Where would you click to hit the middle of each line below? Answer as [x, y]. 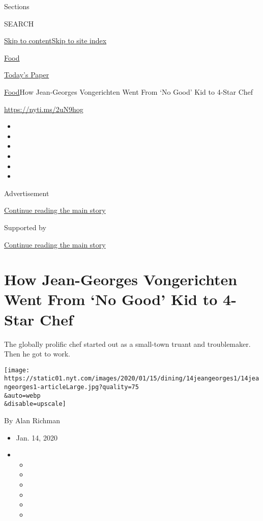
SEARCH [19, 23]
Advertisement [27, 193]
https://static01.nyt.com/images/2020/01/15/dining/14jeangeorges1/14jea [132, 379]
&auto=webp [22, 395]
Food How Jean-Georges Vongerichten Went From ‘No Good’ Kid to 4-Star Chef [129, 91]
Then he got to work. [37, 354]
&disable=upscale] [35, 404]
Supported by [25, 227]
